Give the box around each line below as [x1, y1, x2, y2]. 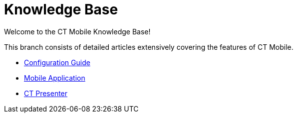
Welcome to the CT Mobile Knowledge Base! [4, 27, 151, 36]
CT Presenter [24, 89, 68, 98]
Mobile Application [24, 73, 85, 82]
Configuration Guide [24, 58, 90, 67]
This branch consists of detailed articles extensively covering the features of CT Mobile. [4, 42, 294, 51]
